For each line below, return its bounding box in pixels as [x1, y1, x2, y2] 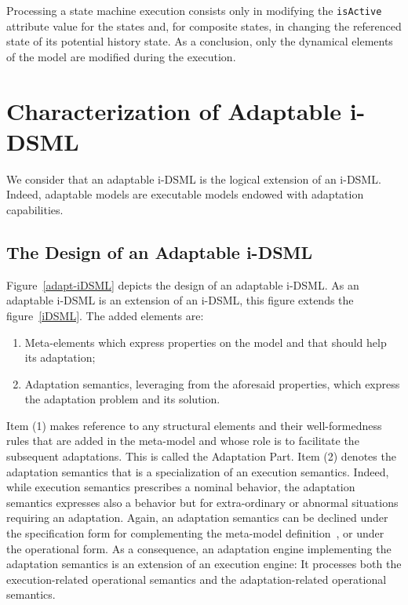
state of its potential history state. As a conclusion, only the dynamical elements [6, 33, 393, 49]
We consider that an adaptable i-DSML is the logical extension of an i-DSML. [6, 170, 381, 187]
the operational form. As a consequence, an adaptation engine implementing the [6, 540, 392, 556]
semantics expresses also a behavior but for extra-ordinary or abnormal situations [6, 494, 399, 510]
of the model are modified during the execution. [6, 48, 236, 64]
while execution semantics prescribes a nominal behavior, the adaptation [6, 479, 355, 495]
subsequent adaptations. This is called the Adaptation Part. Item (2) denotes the [6, 448, 396, 465]
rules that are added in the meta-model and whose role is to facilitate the [6, 432, 359, 449]
